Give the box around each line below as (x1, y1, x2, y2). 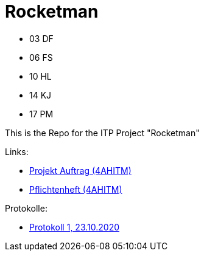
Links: (5, 146, 29, 157)
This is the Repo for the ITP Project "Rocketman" (5, 127, 200, 138)
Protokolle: (5, 202, 47, 213)
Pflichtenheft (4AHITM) (29, 184, 122, 195)
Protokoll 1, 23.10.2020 (29, 221, 119, 232)
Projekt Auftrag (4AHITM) (29, 165, 132, 176)
